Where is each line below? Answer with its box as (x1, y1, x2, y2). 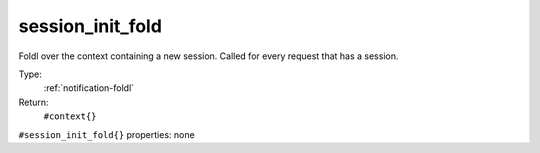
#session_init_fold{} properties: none (18, 128, 195, 140)
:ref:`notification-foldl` (43, 82, 135, 94)
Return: (18, 96, 49, 108)
